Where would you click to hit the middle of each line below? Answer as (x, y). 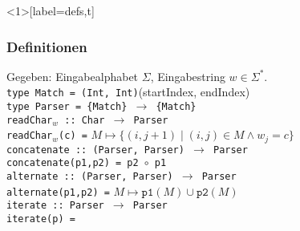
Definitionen (47, 46)
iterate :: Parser (55, 206)
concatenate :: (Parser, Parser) (95, 150)
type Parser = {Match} (67, 107)
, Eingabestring (188, 76)
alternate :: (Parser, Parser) (90, 177)
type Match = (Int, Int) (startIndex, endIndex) (128, 92)
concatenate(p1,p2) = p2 (73, 163)
